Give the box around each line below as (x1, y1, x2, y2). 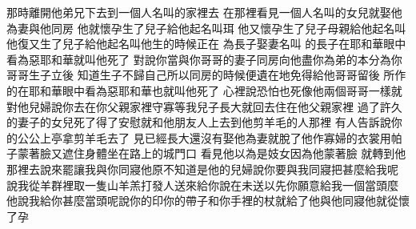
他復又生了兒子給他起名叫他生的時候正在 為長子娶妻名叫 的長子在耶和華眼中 (6, 35, 406, 52)
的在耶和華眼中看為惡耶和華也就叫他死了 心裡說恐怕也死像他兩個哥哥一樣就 (6, 82, 402, 98)
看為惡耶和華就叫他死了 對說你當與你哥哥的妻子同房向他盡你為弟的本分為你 (6, 50, 402, 67)
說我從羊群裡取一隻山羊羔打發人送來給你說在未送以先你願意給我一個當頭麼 (6, 176, 398, 193)
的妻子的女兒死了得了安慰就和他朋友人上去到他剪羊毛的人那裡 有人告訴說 (6, 114, 391, 131)
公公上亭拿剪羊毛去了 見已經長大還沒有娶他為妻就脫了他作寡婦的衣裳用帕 (17, 129, 402, 146)
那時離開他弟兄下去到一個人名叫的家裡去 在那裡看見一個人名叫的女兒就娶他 (6, 4, 402, 20)
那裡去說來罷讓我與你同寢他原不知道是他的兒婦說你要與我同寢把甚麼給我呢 (6, 160, 398, 177)
